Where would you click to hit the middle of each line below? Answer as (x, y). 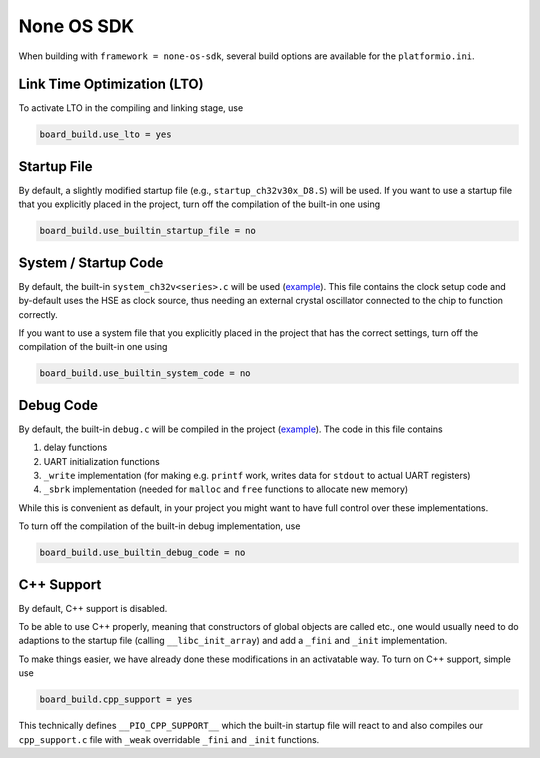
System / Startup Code (91, 262)
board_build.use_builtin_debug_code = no (142, 553)
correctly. (38, 314)
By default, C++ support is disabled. (93, 608)
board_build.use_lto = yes (105, 134)
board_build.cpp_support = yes (116, 699)
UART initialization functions (101, 461)
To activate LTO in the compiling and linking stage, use (131, 108)
